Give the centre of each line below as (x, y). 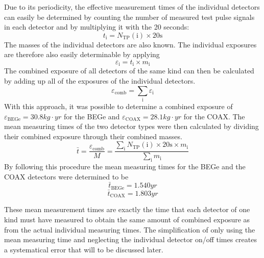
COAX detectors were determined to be (66, 176)
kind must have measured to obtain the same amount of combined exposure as (127, 220)
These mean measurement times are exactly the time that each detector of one (127, 209)
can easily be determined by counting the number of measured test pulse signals (129, 17)
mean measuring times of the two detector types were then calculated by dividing (131, 126)
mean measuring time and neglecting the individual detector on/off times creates (130, 239)
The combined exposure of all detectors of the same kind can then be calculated (129, 71)
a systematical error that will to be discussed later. (84, 249)
